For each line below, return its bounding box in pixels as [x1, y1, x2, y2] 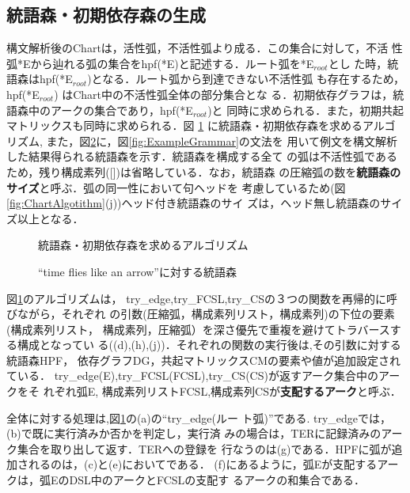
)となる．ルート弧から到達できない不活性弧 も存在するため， [87, 70, 405, 87]
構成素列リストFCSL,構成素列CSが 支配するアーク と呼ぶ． [101, 383, 401, 400]
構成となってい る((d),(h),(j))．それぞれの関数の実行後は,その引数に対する [17, 336, 401, 353]
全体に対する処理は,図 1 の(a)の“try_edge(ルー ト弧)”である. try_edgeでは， [6, 409, 392, 426]
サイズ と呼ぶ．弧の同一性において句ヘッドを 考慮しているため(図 [6, 179, 346, 195]
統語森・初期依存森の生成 [6, 2, 206, 27]
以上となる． [17, 210, 84, 226]
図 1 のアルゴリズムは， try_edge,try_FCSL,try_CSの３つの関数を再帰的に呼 [6, 290, 398, 306]
